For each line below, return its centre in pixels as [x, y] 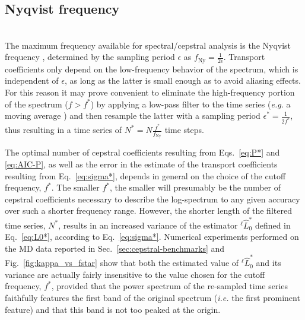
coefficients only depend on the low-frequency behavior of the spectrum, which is [152, 69]
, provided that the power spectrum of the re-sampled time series [170, 286]
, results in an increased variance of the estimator [148, 225]
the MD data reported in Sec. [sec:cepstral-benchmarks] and [115, 248]
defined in [273, 225]
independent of [32, 80]
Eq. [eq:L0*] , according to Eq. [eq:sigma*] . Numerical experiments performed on [152, 237]
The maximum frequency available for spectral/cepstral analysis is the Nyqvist [148, 45]
